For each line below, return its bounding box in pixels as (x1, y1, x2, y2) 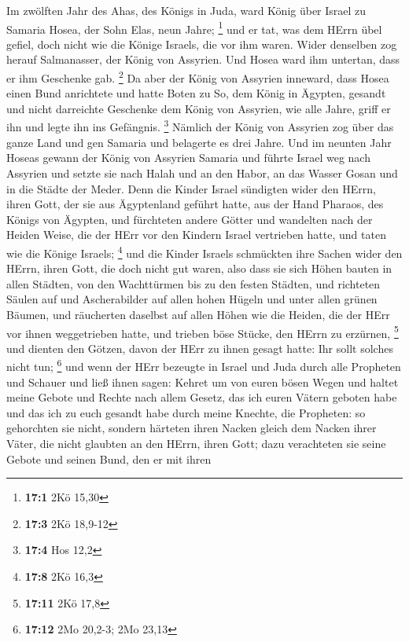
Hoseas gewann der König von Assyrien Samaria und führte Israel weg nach (6, 149, 370, 166)
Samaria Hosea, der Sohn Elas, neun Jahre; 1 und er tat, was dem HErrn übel (6, 18, 382, 37)
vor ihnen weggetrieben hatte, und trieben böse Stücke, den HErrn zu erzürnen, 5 (6, 322, 399, 341)
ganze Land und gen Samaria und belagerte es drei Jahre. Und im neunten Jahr (6, 134, 392, 150)
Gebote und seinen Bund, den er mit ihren (6, 450, 212, 467)
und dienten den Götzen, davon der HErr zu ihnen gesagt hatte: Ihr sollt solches (6, 339, 393, 356)
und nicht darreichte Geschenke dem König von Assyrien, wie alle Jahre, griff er (6, 100, 391, 116)
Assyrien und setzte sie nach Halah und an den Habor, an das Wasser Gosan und (6, 164, 398, 181)
